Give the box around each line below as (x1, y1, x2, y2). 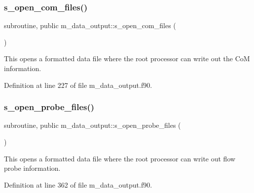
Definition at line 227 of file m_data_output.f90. (4, 79, 152, 90)
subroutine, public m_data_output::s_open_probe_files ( (4, 120, 181, 130)
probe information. (4, 163, 61, 173)
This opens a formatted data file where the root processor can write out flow (4, 153, 236, 163)
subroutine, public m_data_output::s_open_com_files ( (4, 20, 176, 31)
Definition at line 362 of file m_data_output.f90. (4, 179, 152, 190)
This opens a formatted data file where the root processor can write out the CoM (4, 53, 250, 64)
